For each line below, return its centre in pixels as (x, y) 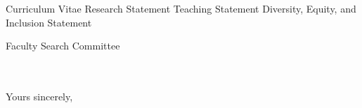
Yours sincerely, (39, 96)
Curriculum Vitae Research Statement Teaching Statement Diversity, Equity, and (181, 8)
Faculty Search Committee (63, 46)
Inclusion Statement (49, 22)
